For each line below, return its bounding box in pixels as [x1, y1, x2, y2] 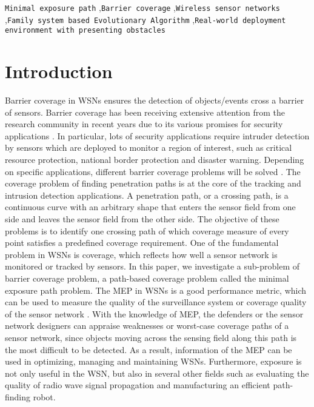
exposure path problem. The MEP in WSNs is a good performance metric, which [5, 283, 307, 296]
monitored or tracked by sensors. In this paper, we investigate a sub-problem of [5, 260, 300, 273]
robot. [33, 390, 56, 403]
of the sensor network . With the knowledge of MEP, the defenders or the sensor [5, 307, 304, 320]
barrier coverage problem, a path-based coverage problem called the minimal [5, 272, 289, 284]
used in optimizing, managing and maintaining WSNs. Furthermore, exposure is [5, 355, 302, 368]
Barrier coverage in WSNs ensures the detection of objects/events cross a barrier [5, 94, 304, 107]
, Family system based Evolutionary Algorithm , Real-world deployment [5, 13, 286, 25]
